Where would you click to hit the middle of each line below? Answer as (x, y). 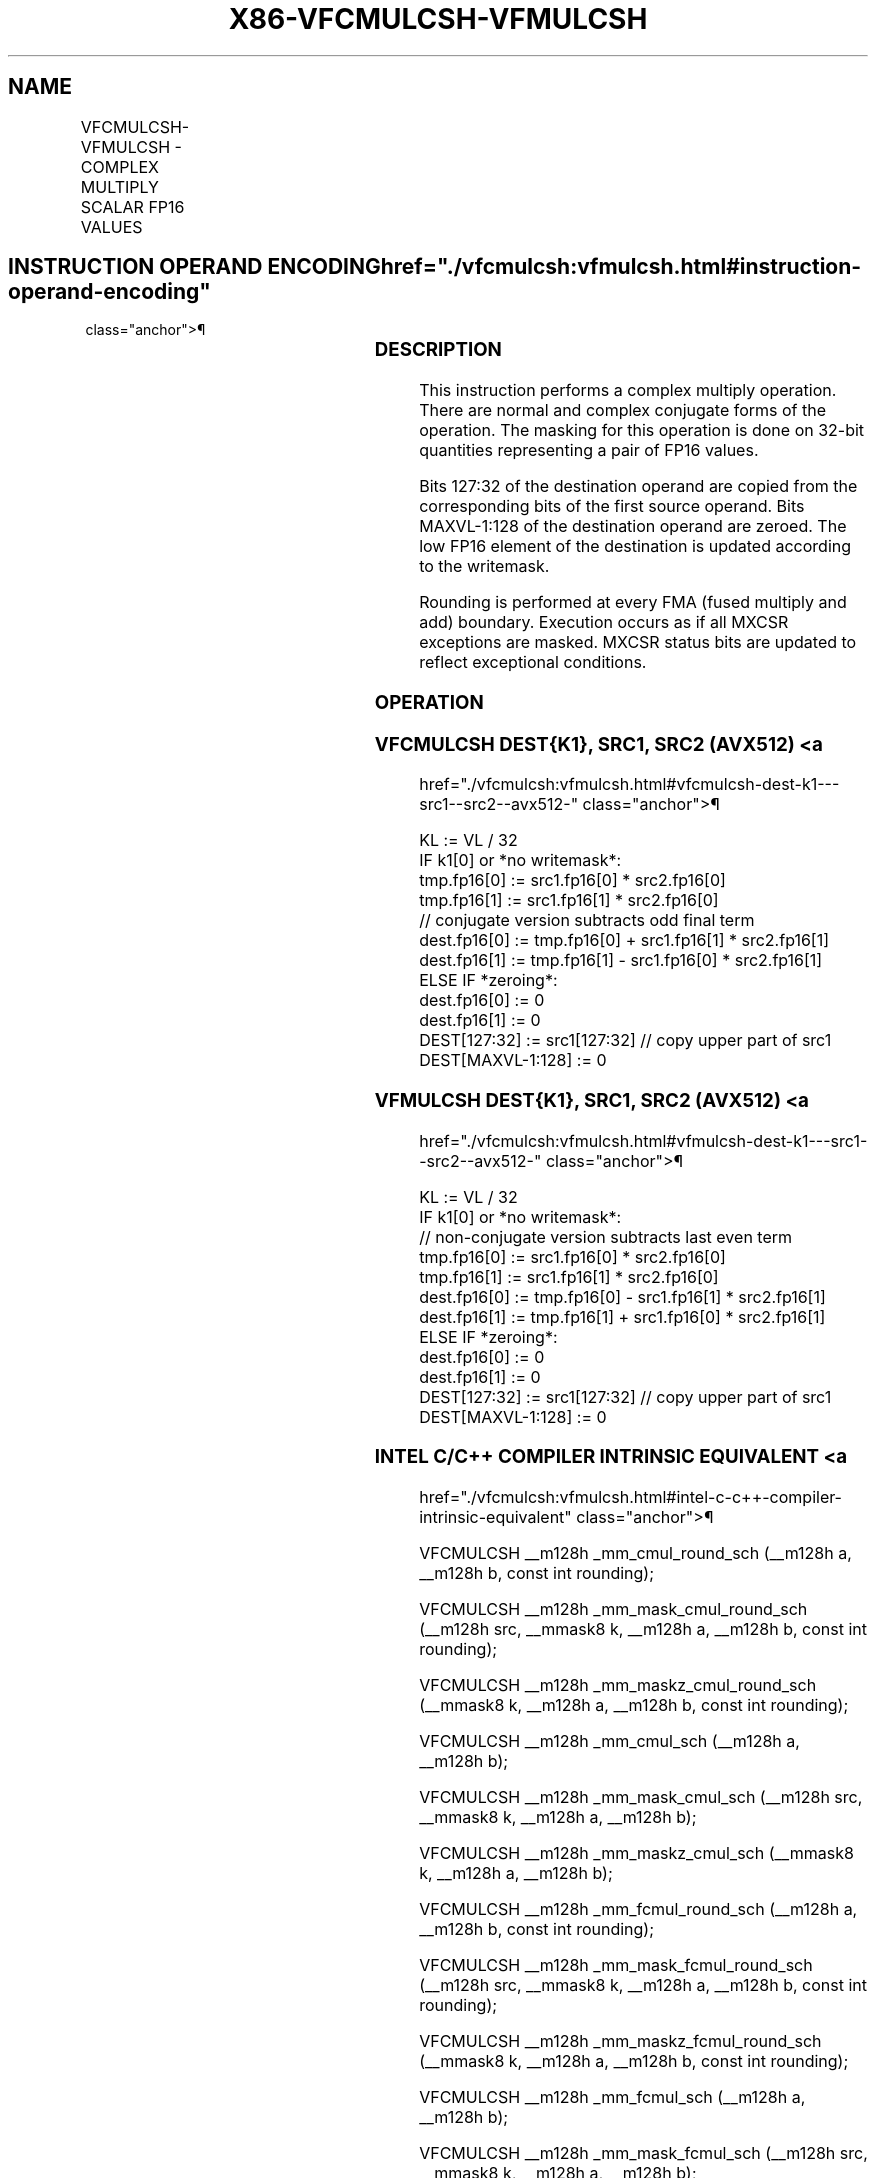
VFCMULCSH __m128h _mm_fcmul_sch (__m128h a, (612, 2097)
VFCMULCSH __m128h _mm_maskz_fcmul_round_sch (620, 2041)
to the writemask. (484, 566)
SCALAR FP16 (132, 206)
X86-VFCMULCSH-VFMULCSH (438, 19)
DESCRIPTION (438, 350)
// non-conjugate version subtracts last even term (606, 1236)
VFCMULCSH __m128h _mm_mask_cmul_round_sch (613, 1609)
